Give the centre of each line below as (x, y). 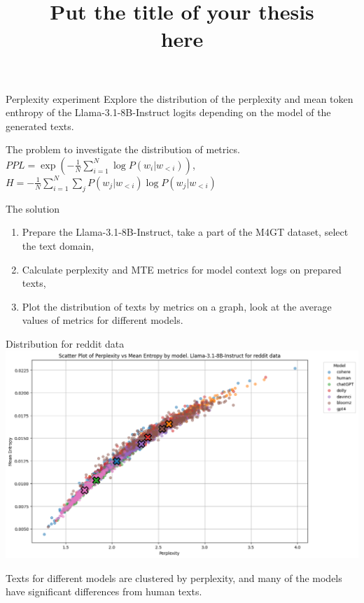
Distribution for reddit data (65, 343)
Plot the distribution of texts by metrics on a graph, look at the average (177, 306)
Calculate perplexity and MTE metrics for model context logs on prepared (182, 269)
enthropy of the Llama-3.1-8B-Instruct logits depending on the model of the (168, 112)
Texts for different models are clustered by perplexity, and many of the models (174, 577)
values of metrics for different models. (103, 320)
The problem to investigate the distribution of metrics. (123, 149)
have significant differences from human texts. (104, 591)
